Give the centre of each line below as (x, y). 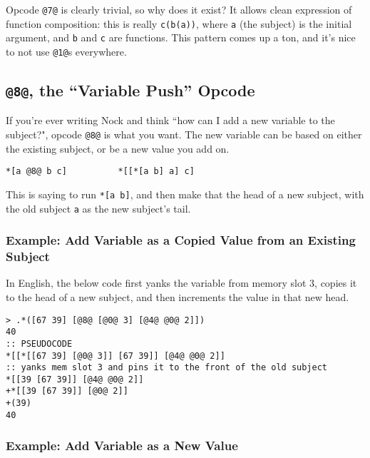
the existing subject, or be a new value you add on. (118, 148)
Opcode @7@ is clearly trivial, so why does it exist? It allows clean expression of (179, 9)
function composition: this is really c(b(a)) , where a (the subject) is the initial (179, 23)
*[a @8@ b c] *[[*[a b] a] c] (100, 172)
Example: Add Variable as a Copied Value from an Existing (181, 240)
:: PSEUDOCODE (39, 343)
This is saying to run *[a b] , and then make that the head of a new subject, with (185, 194)
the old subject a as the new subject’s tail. (98, 208)
